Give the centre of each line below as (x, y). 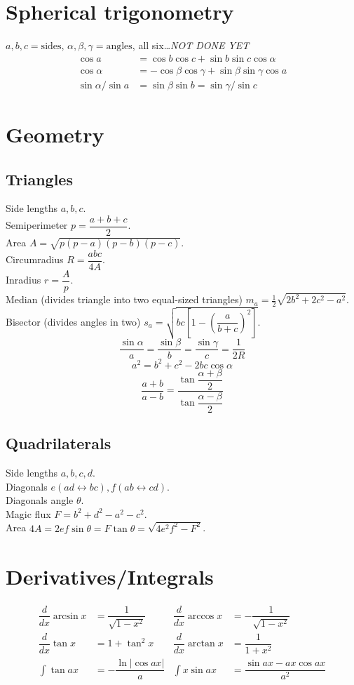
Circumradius (35, 259)
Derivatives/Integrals (110, 576)
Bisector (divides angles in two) (73, 321)
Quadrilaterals (59, 443)
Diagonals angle (40, 500)
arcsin (66, 616)
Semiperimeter (37, 225)
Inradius (23, 280)
